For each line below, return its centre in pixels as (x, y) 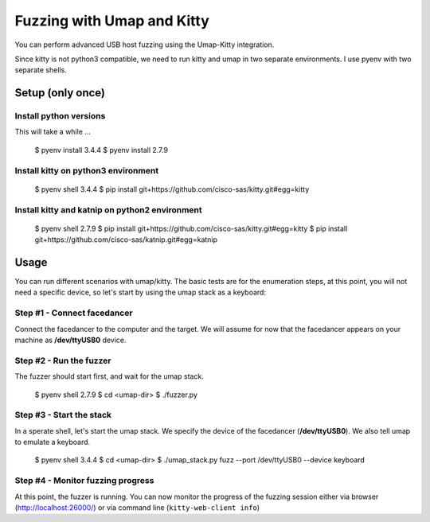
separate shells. (41, 70)
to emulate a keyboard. (53, 442)
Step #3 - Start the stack (63, 415)
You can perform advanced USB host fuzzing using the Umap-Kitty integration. (145, 45)
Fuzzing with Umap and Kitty (112, 21)
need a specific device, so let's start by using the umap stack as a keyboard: (141, 292)
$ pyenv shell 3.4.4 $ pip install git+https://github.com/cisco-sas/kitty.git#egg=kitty (172, 189)
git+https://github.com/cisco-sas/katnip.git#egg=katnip (126, 240)
